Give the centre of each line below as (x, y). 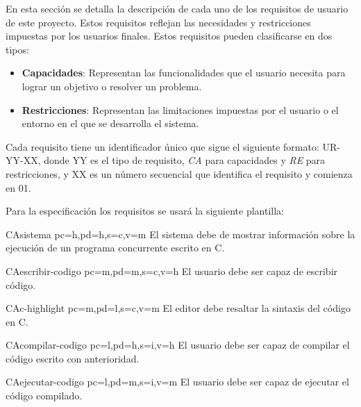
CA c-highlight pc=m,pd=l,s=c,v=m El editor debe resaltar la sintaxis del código (178, 308)
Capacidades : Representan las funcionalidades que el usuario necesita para (184, 73)
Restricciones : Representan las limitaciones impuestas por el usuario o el (180, 109)
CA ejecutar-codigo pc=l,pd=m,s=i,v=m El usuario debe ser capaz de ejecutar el (177, 382)
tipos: (17, 49)
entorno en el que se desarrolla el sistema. (110, 123)
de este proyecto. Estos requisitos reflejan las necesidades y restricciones (158, 22)
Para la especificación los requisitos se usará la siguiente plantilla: (145, 211)
